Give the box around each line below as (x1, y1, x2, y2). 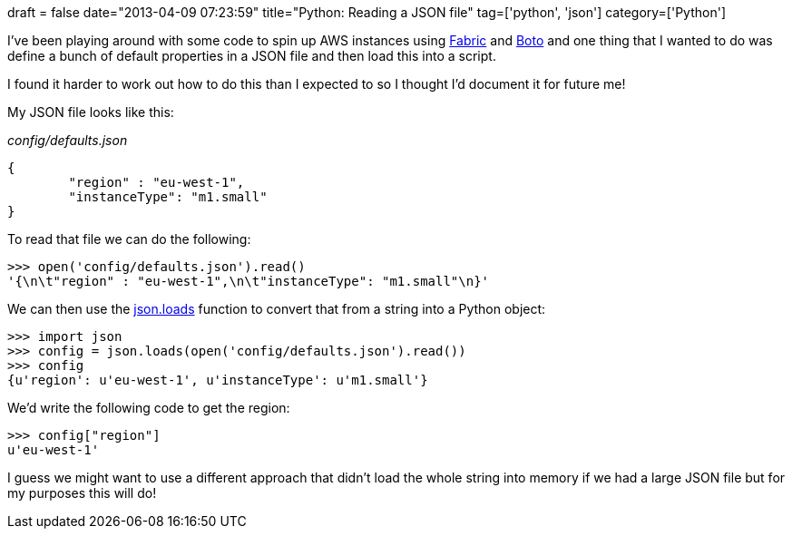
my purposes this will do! (7, 485, 157, 501)
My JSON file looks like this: (7, 104, 174, 120)
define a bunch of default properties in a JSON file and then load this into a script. (7, 48, 496, 63)
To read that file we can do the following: (7, 231, 251, 247)
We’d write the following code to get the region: (7, 400, 290, 415)
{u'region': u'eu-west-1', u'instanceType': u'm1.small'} (7, 373, 428, 387)
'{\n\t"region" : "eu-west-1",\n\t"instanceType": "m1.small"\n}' (7, 274, 490, 288)
